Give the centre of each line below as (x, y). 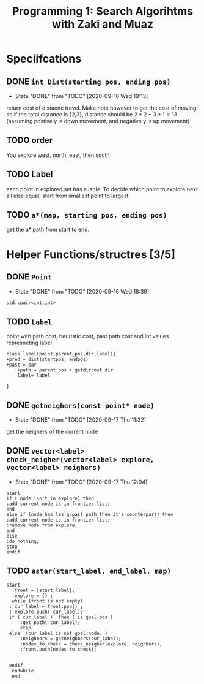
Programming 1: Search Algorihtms (103, 11)
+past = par (21, 365)
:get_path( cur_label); (50, 622)
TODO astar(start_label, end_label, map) (89, 571)
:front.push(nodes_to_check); (58, 649)
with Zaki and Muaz (103, 24)
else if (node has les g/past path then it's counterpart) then (90, 514)
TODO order (30, 140)
